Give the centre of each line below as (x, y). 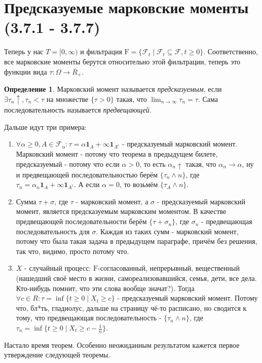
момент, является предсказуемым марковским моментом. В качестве (121, 211)
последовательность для (53, 231)
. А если (87, 184)
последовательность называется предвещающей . (78, 110)
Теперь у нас (24, 51)
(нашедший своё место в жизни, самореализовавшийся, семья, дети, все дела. (136, 278)
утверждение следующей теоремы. (57, 355)
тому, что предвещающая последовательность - (89, 318)
